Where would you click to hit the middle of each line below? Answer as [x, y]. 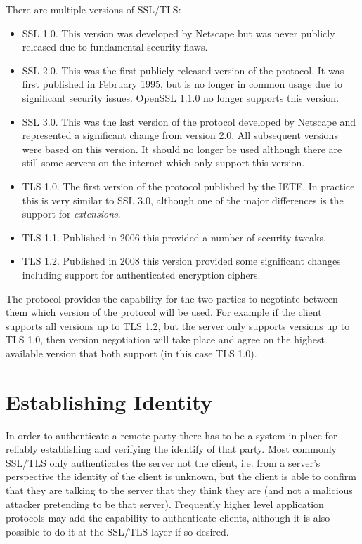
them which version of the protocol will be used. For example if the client [164, 312]
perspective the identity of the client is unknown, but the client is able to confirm [181, 476]
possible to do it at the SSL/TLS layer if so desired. [117, 531]
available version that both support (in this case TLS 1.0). [131, 353]
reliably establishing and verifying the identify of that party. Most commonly [171, 449]
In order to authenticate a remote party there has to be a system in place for [172, 435]
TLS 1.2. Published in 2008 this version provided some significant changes [181, 261]
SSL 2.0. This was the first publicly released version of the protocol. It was [183, 70]
